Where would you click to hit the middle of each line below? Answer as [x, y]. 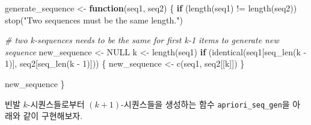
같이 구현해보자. [53, 116]
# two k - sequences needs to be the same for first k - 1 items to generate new [142, 40]
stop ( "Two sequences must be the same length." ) [94, 20]
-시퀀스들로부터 [56, 104]
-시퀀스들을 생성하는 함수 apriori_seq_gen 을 [205, 104]
